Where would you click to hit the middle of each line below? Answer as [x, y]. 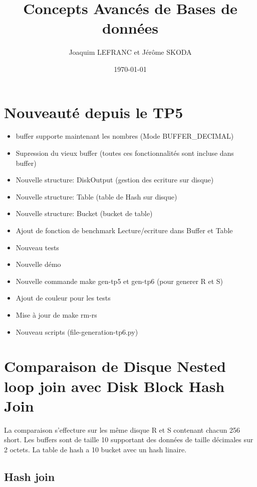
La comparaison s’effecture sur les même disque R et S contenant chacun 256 [122, 429]
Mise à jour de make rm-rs [56, 314]
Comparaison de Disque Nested [115, 366]
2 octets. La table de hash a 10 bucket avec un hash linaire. [95, 449]
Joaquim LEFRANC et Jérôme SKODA [130, 52]
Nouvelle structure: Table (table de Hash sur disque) [96, 196]
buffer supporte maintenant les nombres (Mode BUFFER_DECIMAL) [125, 136]
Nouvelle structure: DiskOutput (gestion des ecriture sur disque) [115, 180]
